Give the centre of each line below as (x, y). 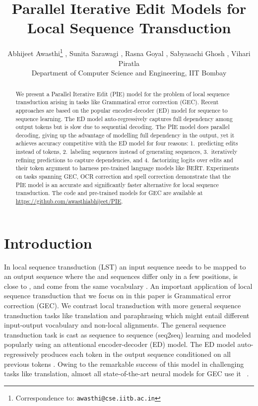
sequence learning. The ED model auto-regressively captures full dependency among (124, 118)
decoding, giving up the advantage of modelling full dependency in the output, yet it (125, 135)
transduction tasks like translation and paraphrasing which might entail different (127, 315)
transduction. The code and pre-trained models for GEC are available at (109, 193)
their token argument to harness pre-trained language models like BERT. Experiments (127, 168)
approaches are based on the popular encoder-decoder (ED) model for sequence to (122, 110)
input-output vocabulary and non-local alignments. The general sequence (115, 325)
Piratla (129, 63)
